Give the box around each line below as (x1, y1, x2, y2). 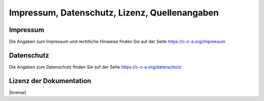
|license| (9, 89, 27, 95)
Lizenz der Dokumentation (9, 77, 91, 85)
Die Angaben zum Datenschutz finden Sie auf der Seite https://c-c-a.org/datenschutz (9, 64, 182, 70)
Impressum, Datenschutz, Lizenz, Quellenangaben (9, 7, 219, 18)
